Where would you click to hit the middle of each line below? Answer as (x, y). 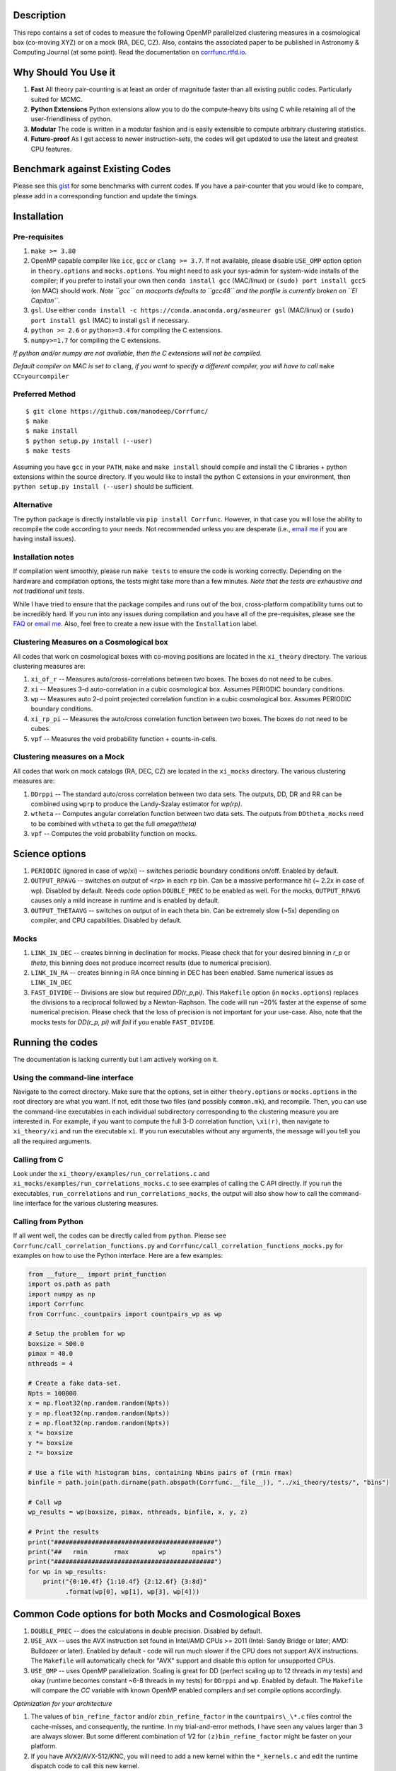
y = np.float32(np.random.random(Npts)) (99, 1413)
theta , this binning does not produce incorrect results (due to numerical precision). (151, 963)
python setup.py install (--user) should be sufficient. (103, 487)
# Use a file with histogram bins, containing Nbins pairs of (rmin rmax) (161, 1472)
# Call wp (45, 1503)
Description (40, 15)
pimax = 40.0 (51, 1354)
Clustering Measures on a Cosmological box (91, 643)
